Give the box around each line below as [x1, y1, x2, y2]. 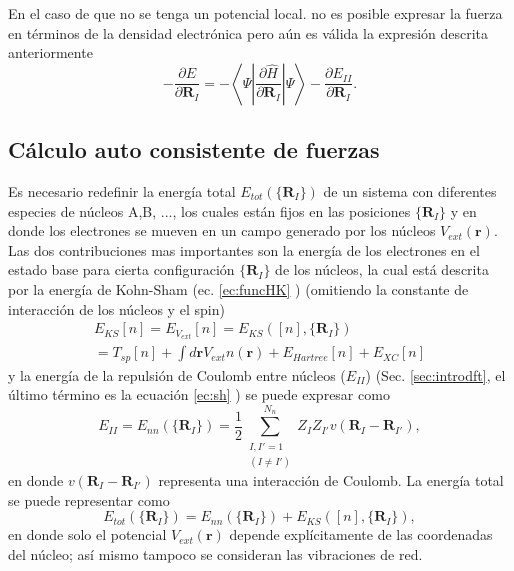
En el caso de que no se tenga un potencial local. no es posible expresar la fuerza [8, 3, 503, 23]
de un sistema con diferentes [323, 180, 497, 201]
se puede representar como [8, 489, 170, 510]
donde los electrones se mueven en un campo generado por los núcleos [8, 220, 436, 241]
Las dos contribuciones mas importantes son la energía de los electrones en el [8, 239, 480, 260]
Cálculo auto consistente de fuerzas [8, 134, 380, 165]
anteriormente [8, 42, 93, 63]
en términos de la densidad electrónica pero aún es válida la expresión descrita [8, 22, 489, 43]
